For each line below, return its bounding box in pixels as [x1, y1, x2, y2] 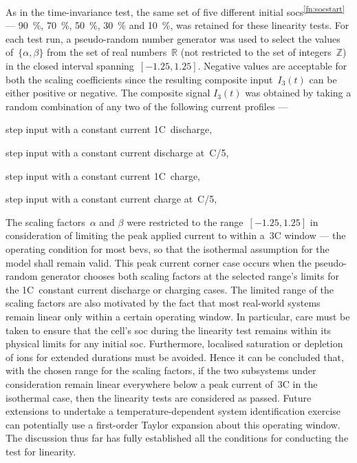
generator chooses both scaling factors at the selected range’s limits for [41, 269, 339, 283]
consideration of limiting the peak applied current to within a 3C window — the [6, 228, 346, 243]
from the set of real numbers [47, 45, 167, 59]
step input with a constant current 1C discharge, [6, 122, 213, 136]
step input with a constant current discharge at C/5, [6, 145, 229, 159]
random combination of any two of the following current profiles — [6, 99, 288, 113]
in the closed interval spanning [6, 59, 134, 73]
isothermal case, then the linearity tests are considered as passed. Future [6, 390, 312, 404]
